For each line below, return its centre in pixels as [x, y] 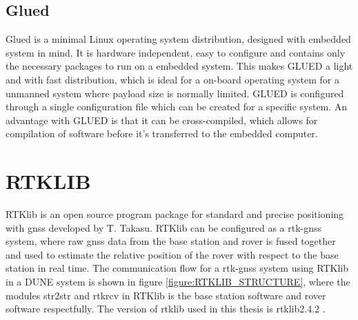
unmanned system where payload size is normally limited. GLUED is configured [175, 93]
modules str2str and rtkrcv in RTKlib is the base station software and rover [166, 295]
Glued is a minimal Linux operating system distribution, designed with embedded [178, 39]
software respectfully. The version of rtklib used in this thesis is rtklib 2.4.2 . [166, 309]
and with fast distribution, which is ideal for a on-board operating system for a [173, 79]
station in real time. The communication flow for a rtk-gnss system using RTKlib [177, 268]
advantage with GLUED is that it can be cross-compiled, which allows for [162, 120]
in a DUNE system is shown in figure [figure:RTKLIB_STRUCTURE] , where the [178, 282]
